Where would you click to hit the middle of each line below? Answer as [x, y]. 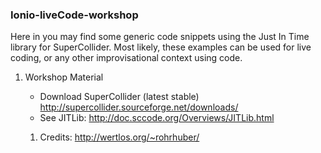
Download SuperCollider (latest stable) [119, 97]
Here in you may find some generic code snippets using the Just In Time [160, 37]
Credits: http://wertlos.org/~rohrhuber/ [119, 137]
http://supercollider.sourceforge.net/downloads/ [139, 107]
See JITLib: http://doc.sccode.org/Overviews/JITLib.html [157, 118]
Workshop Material [64, 77]
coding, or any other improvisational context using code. [126, 58]
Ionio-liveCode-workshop [74, 15]
